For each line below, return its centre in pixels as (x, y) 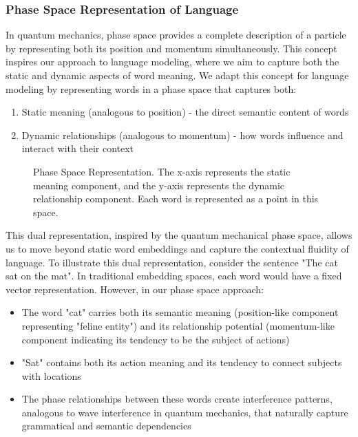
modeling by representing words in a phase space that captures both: (151, 88)
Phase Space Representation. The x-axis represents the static (162, 171)
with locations (51, 375)
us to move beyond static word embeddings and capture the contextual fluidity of (177, 248)
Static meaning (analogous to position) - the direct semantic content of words (185, 112)
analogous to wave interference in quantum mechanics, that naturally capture (185, 412)
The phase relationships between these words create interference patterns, (177, 399)
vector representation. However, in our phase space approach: (135, 289)
